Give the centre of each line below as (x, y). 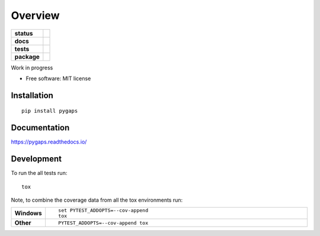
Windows (28, 213)
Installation (32, 95)
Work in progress (32, 68)
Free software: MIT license (58, 78)
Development (36, 159)
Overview (35, 15)
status (24, 33)
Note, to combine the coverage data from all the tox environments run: (97, 200)
